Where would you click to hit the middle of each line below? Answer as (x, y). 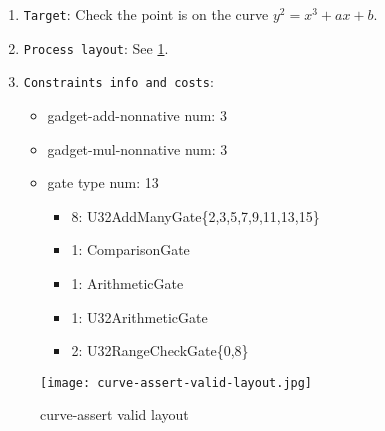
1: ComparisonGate (130, 249)
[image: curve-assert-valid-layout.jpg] (176, 382)
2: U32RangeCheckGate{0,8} (160, 350)
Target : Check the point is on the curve (146, 14)
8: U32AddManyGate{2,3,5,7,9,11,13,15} (195, 215)
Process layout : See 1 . (96, 47)
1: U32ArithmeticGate (139, 316)
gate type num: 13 (103, 182)
